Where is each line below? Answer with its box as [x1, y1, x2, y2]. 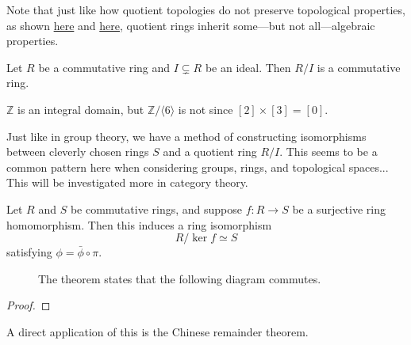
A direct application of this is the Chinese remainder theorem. [6, 323, 309, 339]
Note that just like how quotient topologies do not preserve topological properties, [6, 2, 405, 17]
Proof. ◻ [6, 297, 51, 313]
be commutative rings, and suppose [70, 200, 242, 217]
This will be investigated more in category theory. [6, 174, 248, 191]
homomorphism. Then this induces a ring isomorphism [6, 216, 272, 233]
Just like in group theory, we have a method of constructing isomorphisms [6, 127, 367, 144]
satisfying [6, 244, 52, 260]
